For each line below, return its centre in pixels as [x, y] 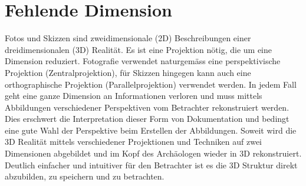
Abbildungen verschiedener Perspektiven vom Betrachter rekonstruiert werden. [147, 107]
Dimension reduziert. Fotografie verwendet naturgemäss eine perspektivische [143, 61]
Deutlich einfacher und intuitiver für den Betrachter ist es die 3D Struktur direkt [151, 165]
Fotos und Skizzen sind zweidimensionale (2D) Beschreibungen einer [128, 38]
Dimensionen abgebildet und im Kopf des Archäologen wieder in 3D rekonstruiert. [153, 153]
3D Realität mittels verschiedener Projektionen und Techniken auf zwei [134, 142]
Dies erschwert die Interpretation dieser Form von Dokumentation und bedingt [147, 119]
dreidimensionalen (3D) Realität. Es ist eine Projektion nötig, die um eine [138, 49]
